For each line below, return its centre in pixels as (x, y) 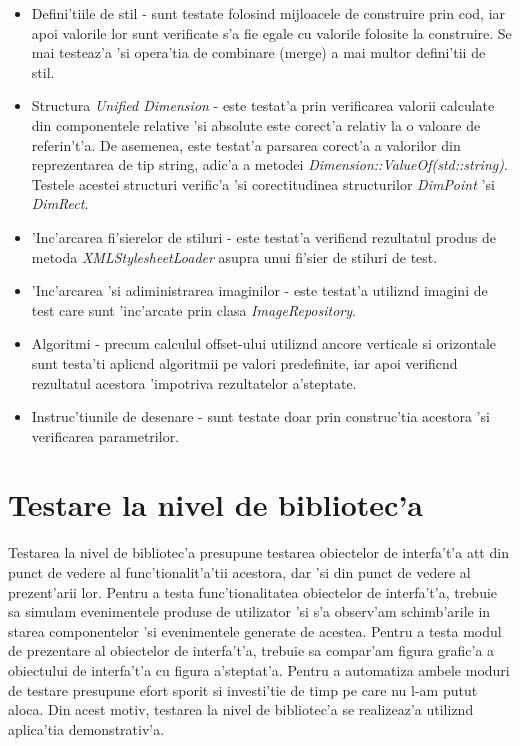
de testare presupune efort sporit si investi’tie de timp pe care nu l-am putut (243, 689)
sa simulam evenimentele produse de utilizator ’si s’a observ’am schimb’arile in (249, 611)
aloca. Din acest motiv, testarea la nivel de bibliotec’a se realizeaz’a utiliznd (241, 709)
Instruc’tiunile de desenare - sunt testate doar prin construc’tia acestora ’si (260, 416)
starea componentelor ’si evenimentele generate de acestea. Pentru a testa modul (255, 630)
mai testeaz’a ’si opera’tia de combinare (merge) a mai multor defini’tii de (258, 52)
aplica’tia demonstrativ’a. (86, 728)
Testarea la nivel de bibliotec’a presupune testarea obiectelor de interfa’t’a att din (258, 552)
